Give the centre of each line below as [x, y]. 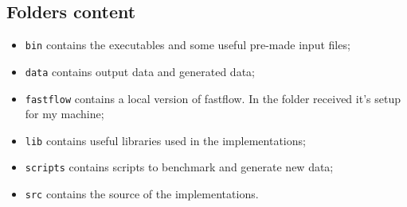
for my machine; [65, 114]
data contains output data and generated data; [140, 71]
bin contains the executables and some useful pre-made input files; [188, 45]
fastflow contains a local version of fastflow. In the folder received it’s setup [213, 98]
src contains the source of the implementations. [142, 194]
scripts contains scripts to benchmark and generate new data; [179, 167]
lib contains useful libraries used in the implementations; [165, 140]
